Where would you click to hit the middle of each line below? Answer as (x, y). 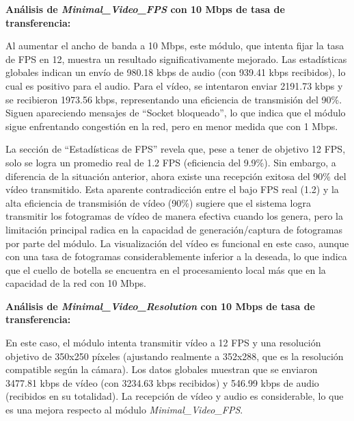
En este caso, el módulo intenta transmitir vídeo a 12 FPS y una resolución (163, 343)
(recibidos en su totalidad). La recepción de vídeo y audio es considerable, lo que (175, 396)
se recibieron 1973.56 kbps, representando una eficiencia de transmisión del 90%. (174, 99)
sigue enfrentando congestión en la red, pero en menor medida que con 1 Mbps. (172, 126)
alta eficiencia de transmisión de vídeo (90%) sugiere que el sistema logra (158, 202)
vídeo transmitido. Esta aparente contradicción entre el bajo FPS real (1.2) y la (172, 189)
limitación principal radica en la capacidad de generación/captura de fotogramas (174, 229)
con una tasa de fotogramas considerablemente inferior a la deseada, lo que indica (176, 256)
